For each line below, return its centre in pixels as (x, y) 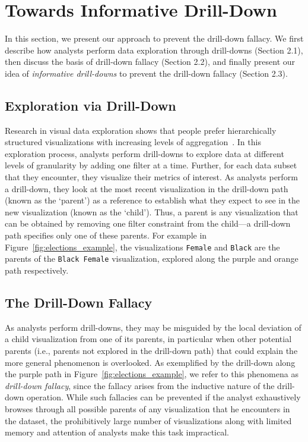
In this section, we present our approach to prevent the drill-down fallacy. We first (154, 38)
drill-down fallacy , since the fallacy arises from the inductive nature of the (140, 385)
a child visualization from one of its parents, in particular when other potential (148, 339)
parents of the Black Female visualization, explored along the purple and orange (152, 258)
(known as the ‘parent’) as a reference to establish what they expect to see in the (153, 200)
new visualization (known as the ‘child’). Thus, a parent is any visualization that (152, 211)
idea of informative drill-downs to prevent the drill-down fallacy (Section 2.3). (146, 73)
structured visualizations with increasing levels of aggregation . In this (133, 142)
